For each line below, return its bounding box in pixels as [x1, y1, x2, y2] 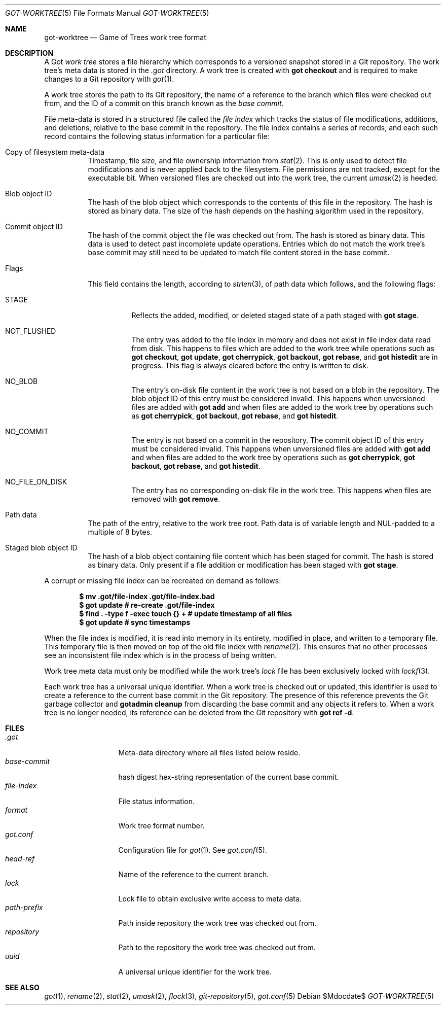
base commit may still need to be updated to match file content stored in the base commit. [88, 248, 390, 257]
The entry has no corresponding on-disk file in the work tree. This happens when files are [131, 486, 431, 495]
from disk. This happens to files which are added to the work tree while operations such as [131, 344, 434, 353]
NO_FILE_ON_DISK [5, 477, 67, 486]
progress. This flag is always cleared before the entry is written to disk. [131, 361, 368, 370]
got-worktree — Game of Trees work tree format [44, 33, 206, 42]
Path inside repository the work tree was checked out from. [118, 919, 317, 927]
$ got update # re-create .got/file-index [79, 601, 215, 609]
